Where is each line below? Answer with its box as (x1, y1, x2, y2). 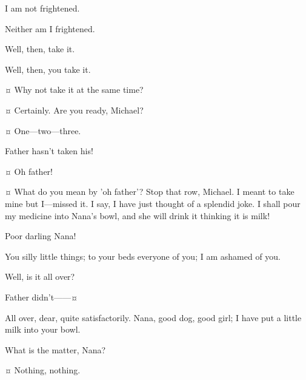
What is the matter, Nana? (5, 343, 106, 356)
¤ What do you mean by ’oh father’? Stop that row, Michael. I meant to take (5, 185, 294, 198)
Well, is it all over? (5, 270, 75, 283)
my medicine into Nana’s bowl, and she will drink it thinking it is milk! (5, 209, 270, 222)
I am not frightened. (5, 2, 80, 14)
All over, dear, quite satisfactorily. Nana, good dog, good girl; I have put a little (5, 311, 302, 324)
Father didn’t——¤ (5, 290, 78, 303)
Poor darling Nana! (5, 229, 76, 242)
